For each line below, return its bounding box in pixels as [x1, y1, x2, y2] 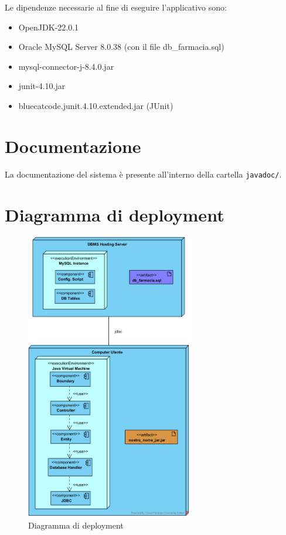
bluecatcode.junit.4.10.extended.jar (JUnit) [18, 99, 173, 111]
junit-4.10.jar [18, 80, 66, 92]
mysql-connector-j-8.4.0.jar [18, 60, 114, 72]
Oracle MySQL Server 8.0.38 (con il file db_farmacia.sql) [18, 40, 224, 53]
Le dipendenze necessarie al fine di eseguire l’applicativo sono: [5, 1, 227, 13]
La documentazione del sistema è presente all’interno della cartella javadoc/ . [5, 168, 282, 180]
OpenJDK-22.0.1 [18, 21, 79, 33]
